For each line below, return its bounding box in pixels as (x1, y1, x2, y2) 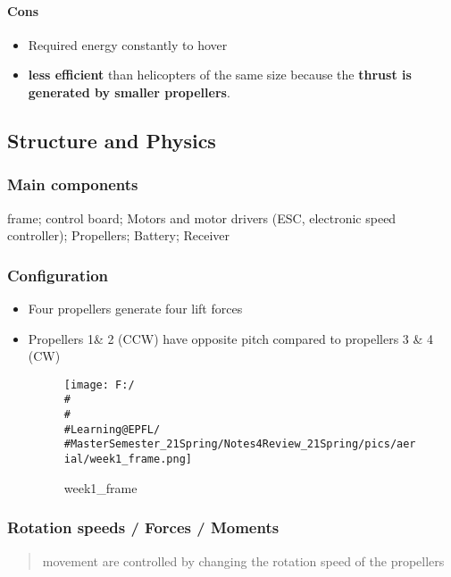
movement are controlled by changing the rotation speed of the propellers (42, 551, 445, 570)
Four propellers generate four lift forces (28, 298, 243, 317)
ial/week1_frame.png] (63, 453, 192, 466)
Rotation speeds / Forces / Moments (7, 516, 280, 539)
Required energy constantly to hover (28, 35, 228, 54)
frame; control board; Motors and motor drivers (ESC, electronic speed (7, 208, 397, 227)
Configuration (7, 263, 109, 286)
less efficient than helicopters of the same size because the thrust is (28, 65, 412, 84)
